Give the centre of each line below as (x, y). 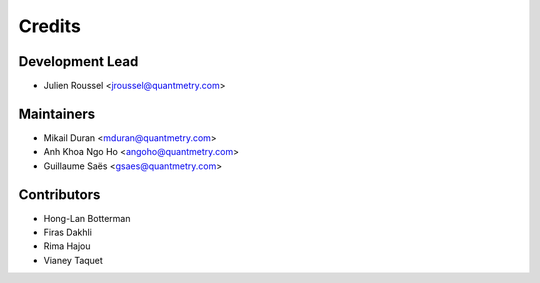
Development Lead (78, 61)
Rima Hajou (67, 246)
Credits (50, 26)
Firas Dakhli (67, 232)
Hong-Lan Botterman (87, 218)
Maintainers (57, 113)
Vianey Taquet (73, 260)
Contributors (59, 194)
